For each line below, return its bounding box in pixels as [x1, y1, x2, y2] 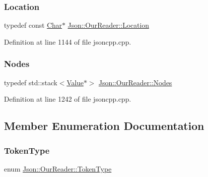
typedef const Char [4, 20, 62, 30]
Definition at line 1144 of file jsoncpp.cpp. [4, 36, 131, 47]
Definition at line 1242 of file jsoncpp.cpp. [4, 94, 131, 104]
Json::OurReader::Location [68, 20, 149, 30]
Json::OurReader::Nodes [98, 77, 172, 87]
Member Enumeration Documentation [4, 118, 205, 133]
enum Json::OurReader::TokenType [4, 163, 112, 174]
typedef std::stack [4, 77, 58, 87]
